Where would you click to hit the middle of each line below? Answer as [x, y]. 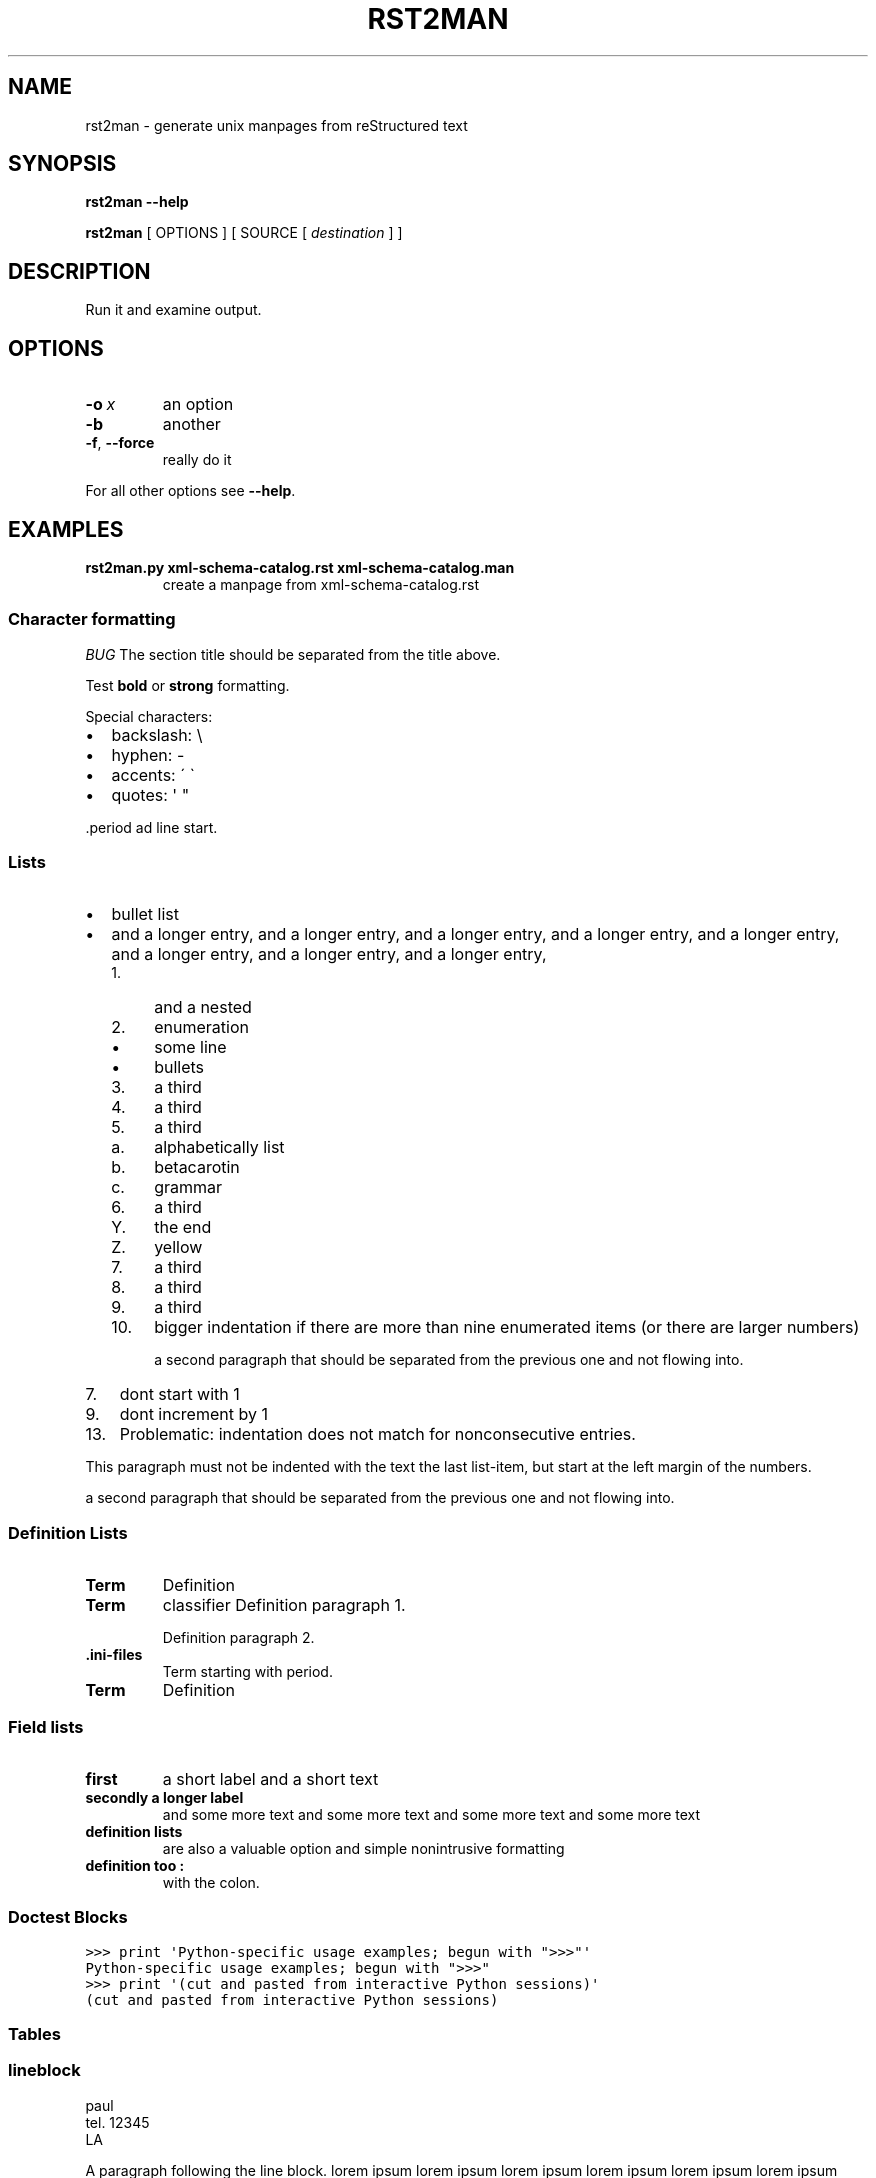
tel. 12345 [117, 2122]
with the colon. [211, 1882]
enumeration [201, 1027]
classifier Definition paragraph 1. [284, 1605]
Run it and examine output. [173, 310]
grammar [188, 1187]
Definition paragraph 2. [238, 1638]
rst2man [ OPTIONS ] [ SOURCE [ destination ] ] [244, 233]
